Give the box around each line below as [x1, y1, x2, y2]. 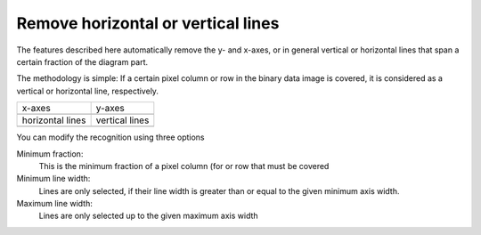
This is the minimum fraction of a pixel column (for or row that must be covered [38, 160, 330, 171]
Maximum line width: [16, 199, 93, 209]
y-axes [95, 102, 125, 115]
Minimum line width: [16, 174, 91, 184]
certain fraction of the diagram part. [16, 56, 149, 67]
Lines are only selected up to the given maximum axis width [38, 210, 258, 222]
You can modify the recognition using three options [16, 132, 205, 142]
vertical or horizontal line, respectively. [16, 85, 159, 96]
